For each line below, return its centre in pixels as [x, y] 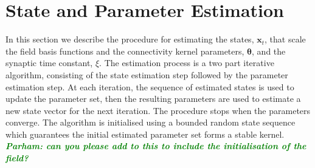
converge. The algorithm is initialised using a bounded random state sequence [151, 122]
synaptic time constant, [49, 63]
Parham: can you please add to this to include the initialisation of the [156, 146]
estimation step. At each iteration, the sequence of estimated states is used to [150, 86]
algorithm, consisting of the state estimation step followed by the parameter [147, 74]
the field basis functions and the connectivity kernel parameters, [125, 51]
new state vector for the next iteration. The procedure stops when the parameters [158, 110]
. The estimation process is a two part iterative [187, 63]
